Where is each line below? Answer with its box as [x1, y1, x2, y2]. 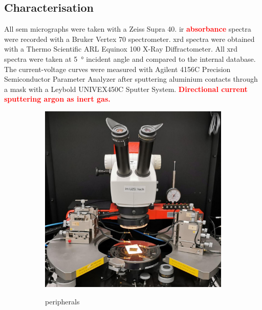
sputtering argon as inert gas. [4, 93, 111, 104]
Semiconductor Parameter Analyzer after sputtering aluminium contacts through [4, 74, 258, 84]
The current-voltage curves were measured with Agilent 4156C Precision [4, 63, 231, 74]
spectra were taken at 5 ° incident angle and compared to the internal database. [4, 53, 256, 64]
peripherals [45, 296, 80, 306]
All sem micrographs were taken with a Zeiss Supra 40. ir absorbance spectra [4, 23, 251, 34]
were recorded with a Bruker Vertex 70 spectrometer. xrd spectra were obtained [4, 33, 255, 44]
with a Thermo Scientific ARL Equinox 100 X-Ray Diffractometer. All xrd [4, 43, 238, 54]
